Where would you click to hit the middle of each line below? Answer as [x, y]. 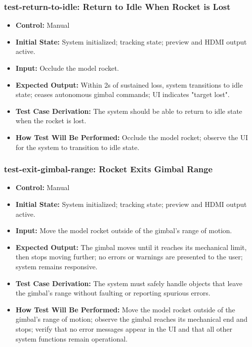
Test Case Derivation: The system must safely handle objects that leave [129, 283]
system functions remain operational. [72, 338]
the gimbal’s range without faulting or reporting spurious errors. [113, 293]
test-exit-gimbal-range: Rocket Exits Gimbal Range [108, 169]
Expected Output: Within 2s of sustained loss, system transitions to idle [129, 84]
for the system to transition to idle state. [77, 147]
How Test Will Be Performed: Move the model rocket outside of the [125, 309]
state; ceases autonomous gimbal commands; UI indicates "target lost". [123, 94]
